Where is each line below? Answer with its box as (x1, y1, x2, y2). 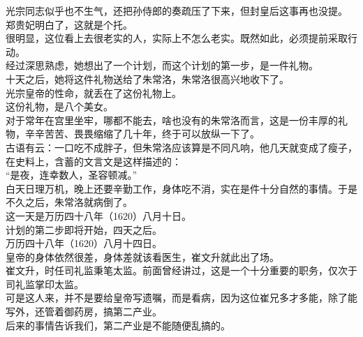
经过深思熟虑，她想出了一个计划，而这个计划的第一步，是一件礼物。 (6, 58, 318, 73)
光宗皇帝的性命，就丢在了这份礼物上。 (6, 85, 181, 100)
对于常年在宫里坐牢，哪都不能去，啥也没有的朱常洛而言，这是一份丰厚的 (6, 112, 338, 127)
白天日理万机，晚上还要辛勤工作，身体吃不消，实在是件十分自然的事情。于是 (6, 181, 357, 195)
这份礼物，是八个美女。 (6, 99, 113, 114)
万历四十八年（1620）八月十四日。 (6, 236, 162, 250)
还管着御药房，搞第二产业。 (34, 304, 162, 319)
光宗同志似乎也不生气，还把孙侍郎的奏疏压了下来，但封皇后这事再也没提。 (6, 3, 348, 17)
